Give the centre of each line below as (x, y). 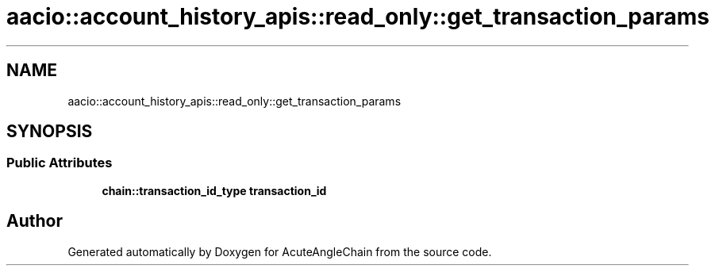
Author (35, 221)
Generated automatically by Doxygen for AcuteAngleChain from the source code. (280, 251)
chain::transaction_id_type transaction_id (214, 190)
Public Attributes (60, 163)
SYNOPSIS (50, 132)
